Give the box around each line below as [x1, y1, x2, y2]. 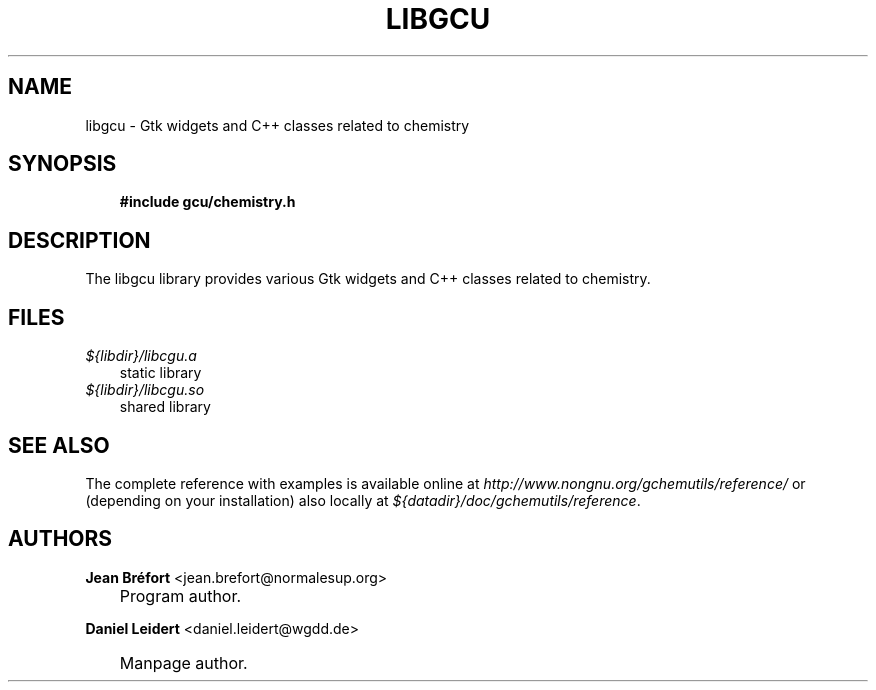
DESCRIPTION [8, 227, 151, 253]
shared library [119, 398, 211, 416]
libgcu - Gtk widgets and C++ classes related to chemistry [85, 116, 470, 134]
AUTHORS [8, 526, 113, 552]
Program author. [119, 585, 242, 606]
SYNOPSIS [8, 151, 117, 177]
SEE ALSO [8, 432, 110, 458]
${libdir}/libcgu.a [85, 347, 197, 365]
